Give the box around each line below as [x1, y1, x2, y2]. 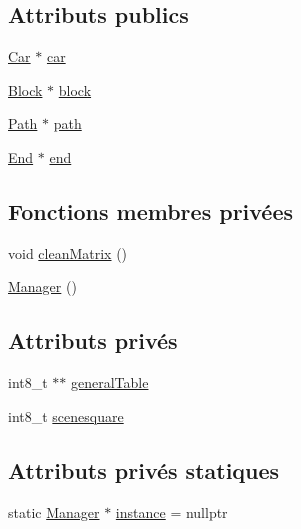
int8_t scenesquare [8, 405, 124, 426]
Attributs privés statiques [8, 454, 280, 485]
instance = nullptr [115, 501, 228, 522]
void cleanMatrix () [8, 242, 128, 263]
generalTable [71, 372, 149, 393]
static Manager [8, 501, 100, 522]
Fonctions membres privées [8, 195, 294, 226]
